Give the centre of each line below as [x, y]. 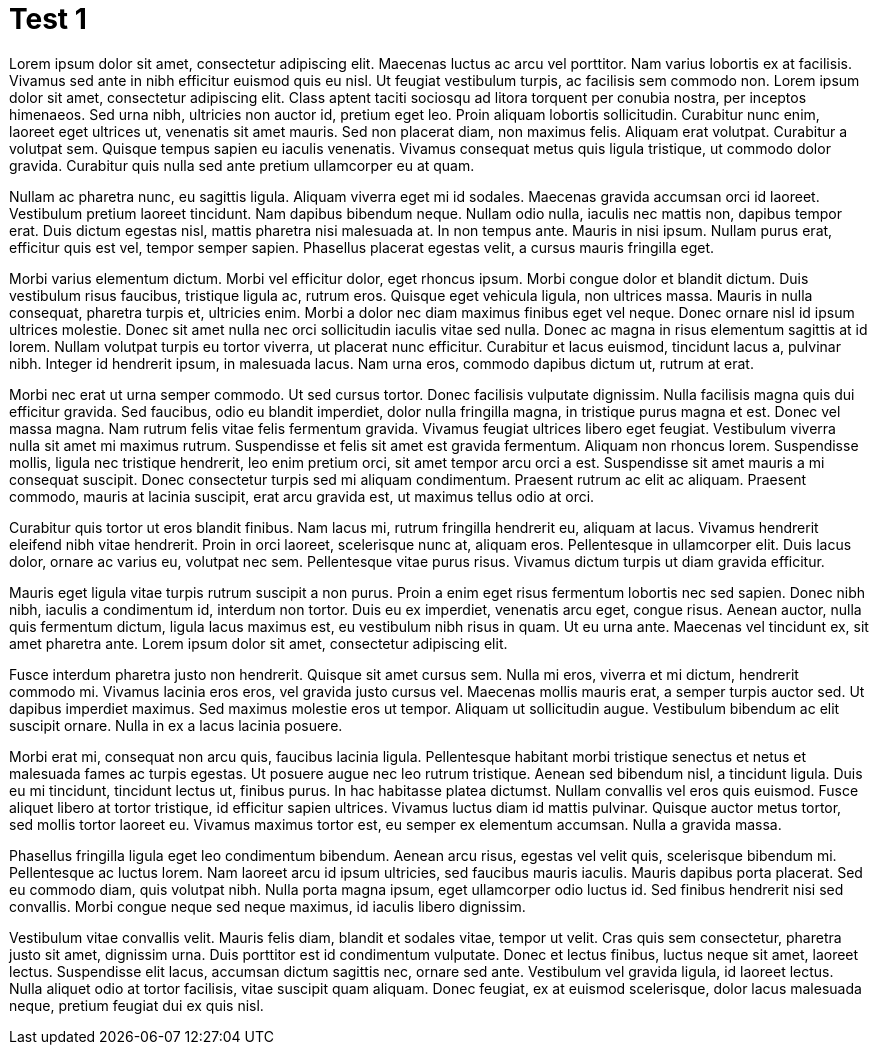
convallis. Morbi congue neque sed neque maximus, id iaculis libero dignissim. [267, 906]
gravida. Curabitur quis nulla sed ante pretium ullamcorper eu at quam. [242, 165]
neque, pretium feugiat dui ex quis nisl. [136, 1005]
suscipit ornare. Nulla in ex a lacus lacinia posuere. [176, 725]
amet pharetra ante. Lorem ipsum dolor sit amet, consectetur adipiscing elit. [258, 643]
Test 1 [48, 19]
